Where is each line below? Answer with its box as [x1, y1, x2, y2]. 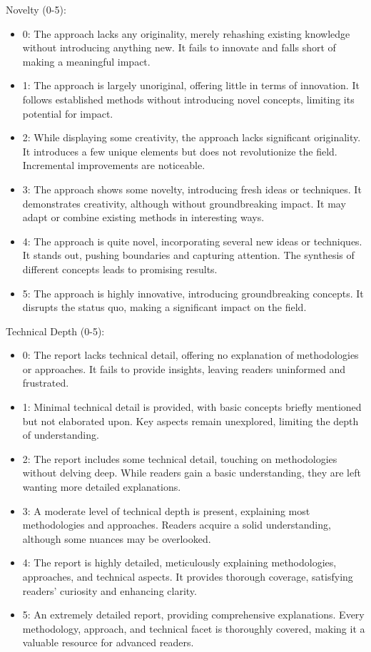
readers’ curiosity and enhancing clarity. [22, 583, 197, 598]
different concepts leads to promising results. [22, 261, 218, 276]
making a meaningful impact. [22, 54, 151, 68]
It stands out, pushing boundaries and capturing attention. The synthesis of [22, 248, 355, 263]
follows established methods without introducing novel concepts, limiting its [22, 91, 355, 106]
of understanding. [22, 427, 99, 442]
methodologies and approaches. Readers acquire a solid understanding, [22, 517, 331, 532]
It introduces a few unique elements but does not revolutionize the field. [22, 143, 337, 158]
